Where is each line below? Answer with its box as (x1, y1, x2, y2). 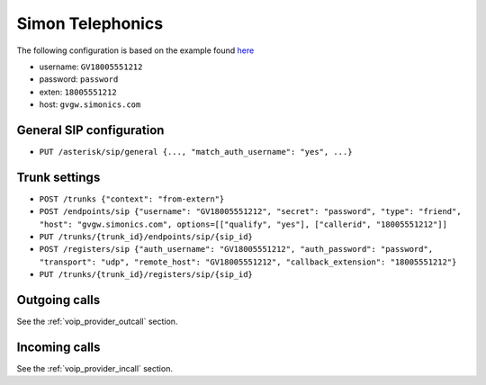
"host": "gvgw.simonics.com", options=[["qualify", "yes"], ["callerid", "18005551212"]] (39, 219, 447, 229)
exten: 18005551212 (39, 86, 117, 97)
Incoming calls (16, 339, 101, 354)
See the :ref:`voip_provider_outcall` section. (16, 316, 178, 327)
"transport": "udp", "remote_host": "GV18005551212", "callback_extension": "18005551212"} (39, 256, 457, 267)
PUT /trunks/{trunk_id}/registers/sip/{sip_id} (39, 270, 254, 280)
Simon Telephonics (16, 13, 164, 33)
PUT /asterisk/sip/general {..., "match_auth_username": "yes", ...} (39, 147, 353, 157)
